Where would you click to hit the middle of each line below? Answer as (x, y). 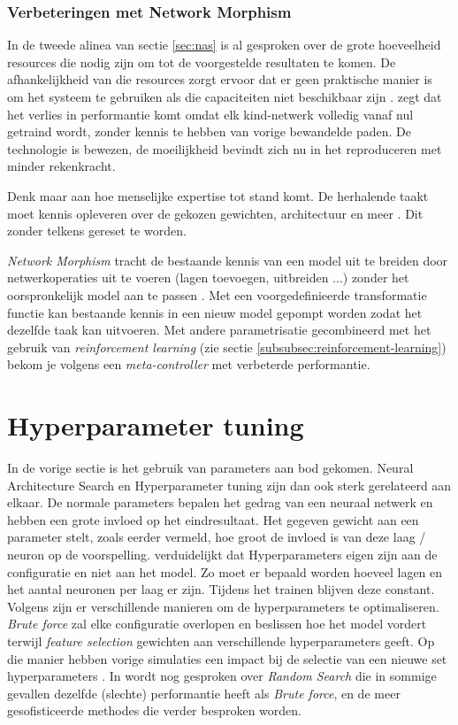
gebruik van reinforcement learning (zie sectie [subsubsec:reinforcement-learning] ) (227, 347)
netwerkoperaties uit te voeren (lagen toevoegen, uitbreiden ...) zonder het (208, 278)
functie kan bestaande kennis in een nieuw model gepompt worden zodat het (215, 312)
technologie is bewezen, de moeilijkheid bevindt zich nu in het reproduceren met (225, 148)
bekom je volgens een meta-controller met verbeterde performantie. (189, 364)
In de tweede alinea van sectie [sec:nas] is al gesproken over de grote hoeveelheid (224, 45)
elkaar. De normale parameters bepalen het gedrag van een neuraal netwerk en (220, 502)
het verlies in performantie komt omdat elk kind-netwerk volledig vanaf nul (210, 114)
